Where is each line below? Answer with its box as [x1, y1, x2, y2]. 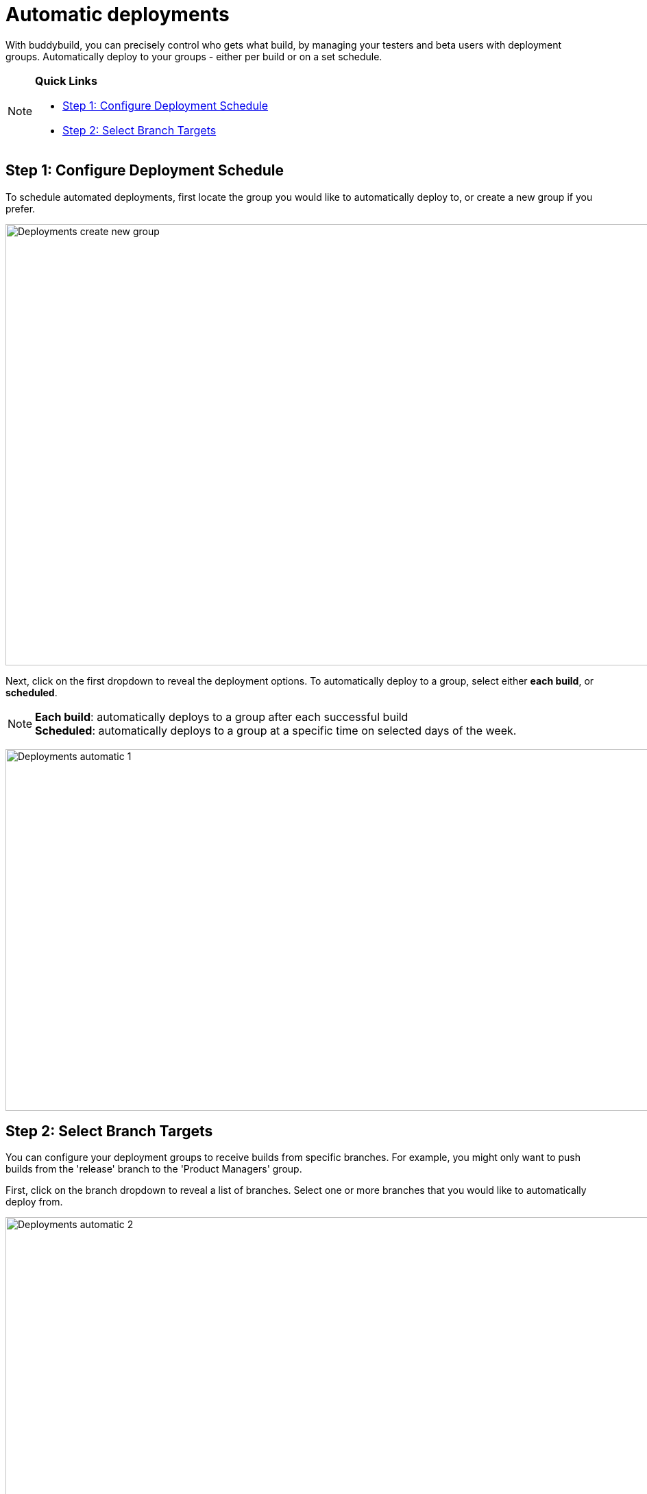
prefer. [5, 202, 36, 215]
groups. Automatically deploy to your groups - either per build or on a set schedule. [5, 50, 382, 62]
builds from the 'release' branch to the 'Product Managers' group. [5, 1163, 302, 1175]
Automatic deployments [5, 3, 230, 26]
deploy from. [5, 1196, 63, 1208]
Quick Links [35, 73, 97, 88]
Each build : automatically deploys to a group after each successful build [35, 709, 408, 724]
